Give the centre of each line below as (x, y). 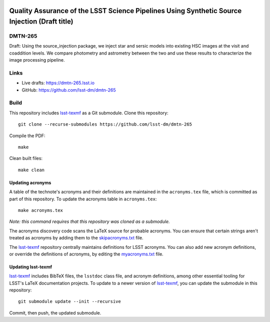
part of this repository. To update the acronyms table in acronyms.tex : (83, 199)
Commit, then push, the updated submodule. (55, 312)
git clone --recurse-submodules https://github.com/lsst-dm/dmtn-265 (105, 124)
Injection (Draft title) (41, 22)
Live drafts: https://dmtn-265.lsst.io (58, 83)
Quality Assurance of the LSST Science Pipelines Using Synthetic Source (125, 11)
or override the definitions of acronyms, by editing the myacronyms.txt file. (86, 254)
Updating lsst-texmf (31, 267)
